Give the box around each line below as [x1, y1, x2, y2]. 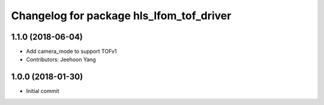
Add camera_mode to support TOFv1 [26, 48, 117, 55]
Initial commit [26, 88, 59, 95]
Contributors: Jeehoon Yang [26, 56, 96, 63]
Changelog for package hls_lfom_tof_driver [11, 9, 232, 22]
